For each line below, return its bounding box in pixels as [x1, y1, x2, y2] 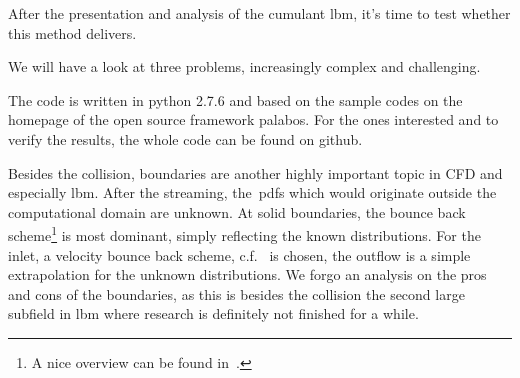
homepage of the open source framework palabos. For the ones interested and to [8, 109, 499, 130]
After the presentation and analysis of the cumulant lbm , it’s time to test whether [8, 3, 511, 23]
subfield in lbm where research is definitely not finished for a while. [8, 303, 419, 324]
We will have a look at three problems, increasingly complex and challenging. [8, 56, 481, 77]
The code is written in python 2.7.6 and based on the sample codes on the [8, 89, 463, 110]
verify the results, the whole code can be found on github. [8, 128, 363, 149]
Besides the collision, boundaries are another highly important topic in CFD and [8, 162, 503, 183]
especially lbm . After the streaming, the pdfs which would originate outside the [8, 182, 497, 203]
